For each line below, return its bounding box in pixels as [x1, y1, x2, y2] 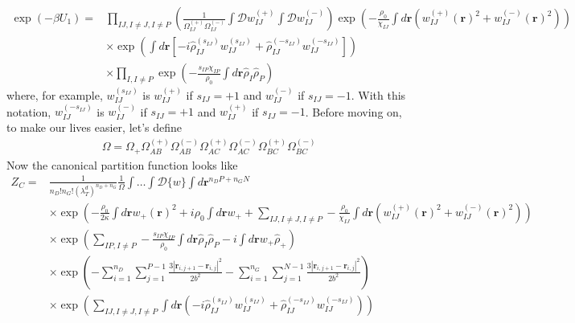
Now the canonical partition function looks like [6, 156, 238, 173]
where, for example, [6, 86, 103, 103]
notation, [6, 103, 51, 120]
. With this [351, 86, 406, 103]
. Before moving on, [305, 103, 402, 120]
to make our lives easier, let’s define [6, 118, 183, 135]
